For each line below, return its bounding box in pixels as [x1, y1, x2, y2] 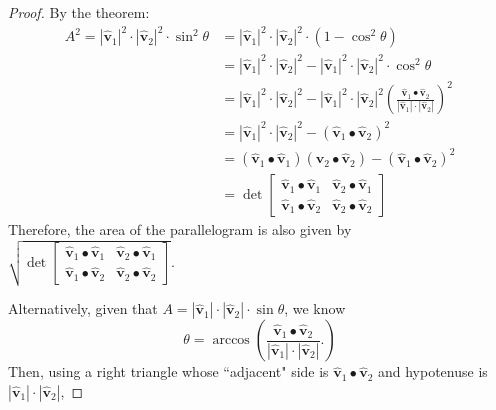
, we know [284, 298, 346, 319]
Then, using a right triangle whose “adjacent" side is [8, 361, 329, 382]
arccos [212, 333, 250, 348]
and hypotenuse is [377, 361, 488, 382]
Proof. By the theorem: [8, 2, 150, 22]
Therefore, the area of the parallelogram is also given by [8, 219, 352, 240]
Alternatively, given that [8, 298, 158, 319]
